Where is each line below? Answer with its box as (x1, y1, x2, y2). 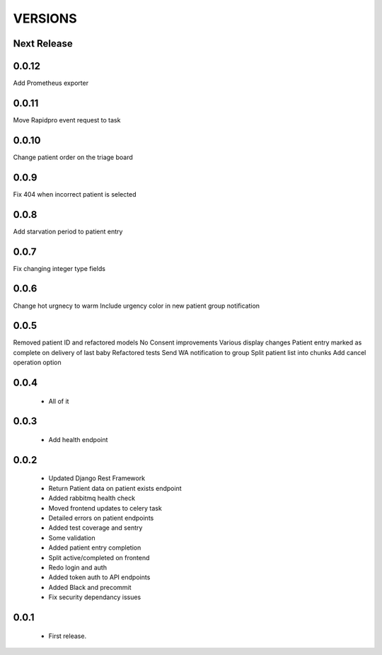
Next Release (13, 37, 74, 50)
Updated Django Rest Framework (48, 474, 145, 482)
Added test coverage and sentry (48, 523, 143, 532)
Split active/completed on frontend (48, 553, 150, 562)
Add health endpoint (48, 436, 108, 444)
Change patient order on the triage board (13, 153, 134, 161)
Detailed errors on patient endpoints (48, 514, 154, 522)
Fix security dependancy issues (48, 593, 141, 601)
